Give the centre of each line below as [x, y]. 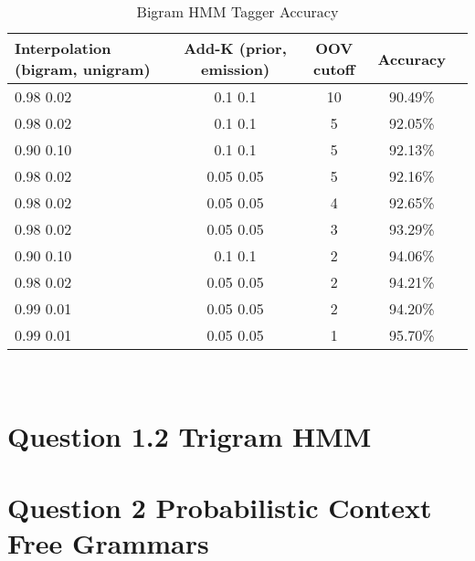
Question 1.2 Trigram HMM [190, 435]
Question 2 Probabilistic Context [220, 508]
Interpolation [63, 48]
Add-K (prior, [235, 48]
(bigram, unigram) [83, 69]
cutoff [334, 69]
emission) [235, 69]
